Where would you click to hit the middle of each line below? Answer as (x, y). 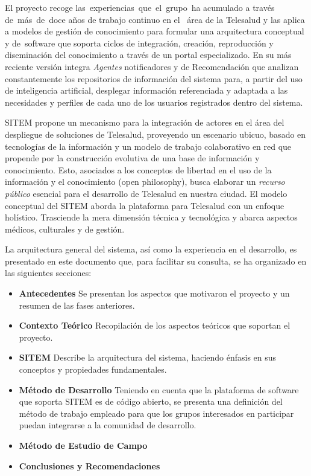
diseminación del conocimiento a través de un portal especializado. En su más (148, 55)
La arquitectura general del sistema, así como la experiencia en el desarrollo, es (151, 249)
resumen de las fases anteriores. (77, 305)
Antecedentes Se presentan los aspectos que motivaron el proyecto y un (154, 293)
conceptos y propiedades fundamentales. (93, 369)
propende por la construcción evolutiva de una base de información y (132, 158)
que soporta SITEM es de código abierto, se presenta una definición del (151, 401)
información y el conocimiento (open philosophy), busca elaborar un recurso (145, 182)
